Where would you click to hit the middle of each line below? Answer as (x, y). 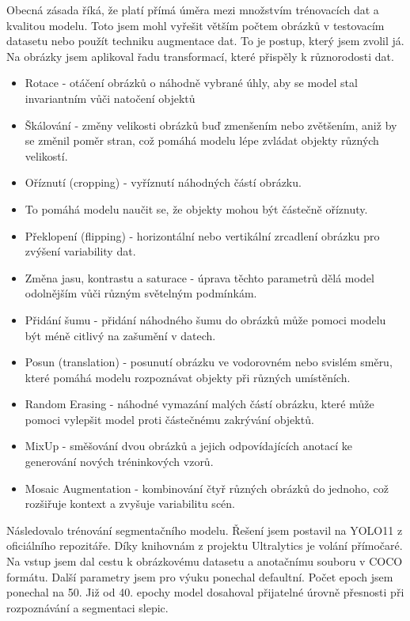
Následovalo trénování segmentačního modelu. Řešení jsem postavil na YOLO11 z (205, 530)
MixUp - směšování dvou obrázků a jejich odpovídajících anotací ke (189, 446)
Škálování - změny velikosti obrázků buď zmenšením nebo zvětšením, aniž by (211, 125)
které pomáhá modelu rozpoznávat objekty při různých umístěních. (188, 377)
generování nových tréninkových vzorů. (119, 462)
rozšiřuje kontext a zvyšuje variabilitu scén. (130, 504)
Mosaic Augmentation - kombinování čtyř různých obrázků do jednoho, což (207, 488)
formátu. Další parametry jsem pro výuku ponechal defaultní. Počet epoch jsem (200, 576)
